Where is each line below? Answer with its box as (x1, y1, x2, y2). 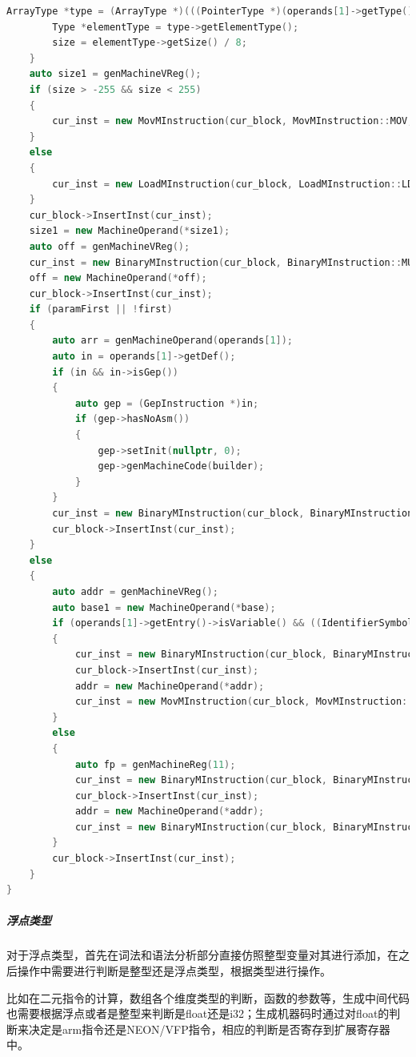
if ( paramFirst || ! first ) (29, 303, 173, 315)
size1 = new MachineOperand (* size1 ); (29, 225, 230, 237)
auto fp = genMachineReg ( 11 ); (74, 758, 236, 770)
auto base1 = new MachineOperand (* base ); (52, 601, 276, 613)
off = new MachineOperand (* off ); (29, 272, 207, 284)
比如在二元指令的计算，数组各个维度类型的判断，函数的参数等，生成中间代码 (6, 989, 410, 1006)
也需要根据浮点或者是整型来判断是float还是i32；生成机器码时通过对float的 (6, 1005, 390, 1022)
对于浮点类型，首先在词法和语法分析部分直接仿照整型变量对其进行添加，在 (6, 946, 398, 963)
